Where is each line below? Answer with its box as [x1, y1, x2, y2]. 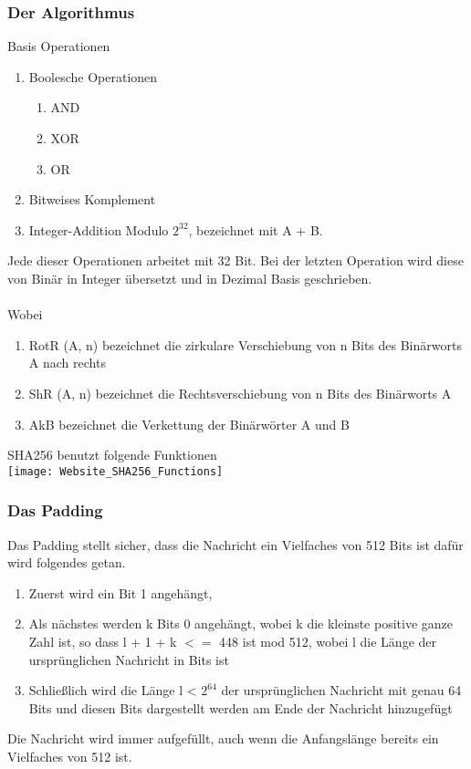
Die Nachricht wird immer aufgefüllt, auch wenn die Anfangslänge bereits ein [7, 729, 439, 748]
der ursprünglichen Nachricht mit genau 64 [221, 681, 462, 700]
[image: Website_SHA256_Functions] [7, 464, 224, 478]
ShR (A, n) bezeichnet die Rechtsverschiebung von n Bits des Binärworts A [28, 383, 452, 402]
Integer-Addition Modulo [28, 220, 169, 239]
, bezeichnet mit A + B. [188, 220, 323, 239]
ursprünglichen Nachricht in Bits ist [28, 649, 229, 669]
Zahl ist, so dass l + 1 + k [28, 631, 177, 650]
